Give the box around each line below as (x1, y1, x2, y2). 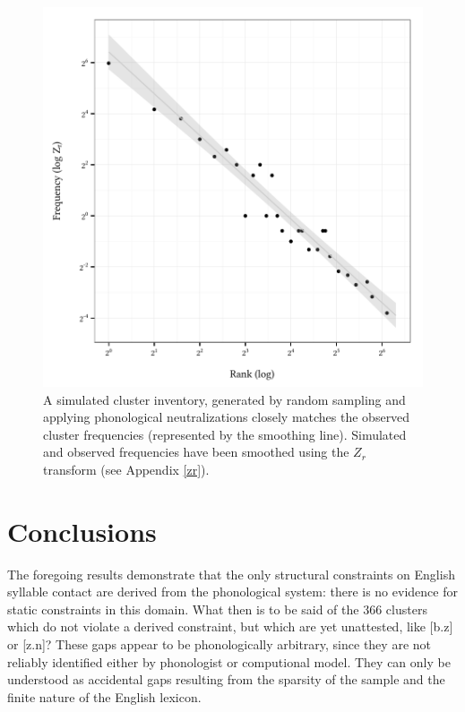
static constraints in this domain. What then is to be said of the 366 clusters (7, 599, 427, 618)
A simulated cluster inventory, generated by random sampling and (43, 390, 406, 408)
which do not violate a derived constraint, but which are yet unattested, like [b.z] (7, 617, 453, 636)
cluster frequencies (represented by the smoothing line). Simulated (43, 425, 407, 443)
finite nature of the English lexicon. (7, 687, 202, 706)
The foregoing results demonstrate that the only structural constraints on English (7, 564, 455, 583)
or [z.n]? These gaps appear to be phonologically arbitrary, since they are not (7, 635, 431, 654)
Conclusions (7, 512, 157, 549)
